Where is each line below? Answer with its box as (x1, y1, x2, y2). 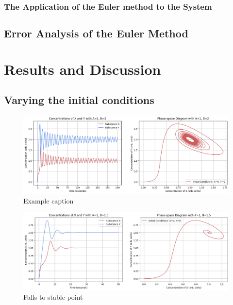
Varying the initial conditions (4, 92, 154, 107)
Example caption (23, 195, 74, 205)
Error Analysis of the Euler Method (4, 26, 188, 41)
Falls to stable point (23, 292, 83, 302)
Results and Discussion (4, 59, 161, 79)
